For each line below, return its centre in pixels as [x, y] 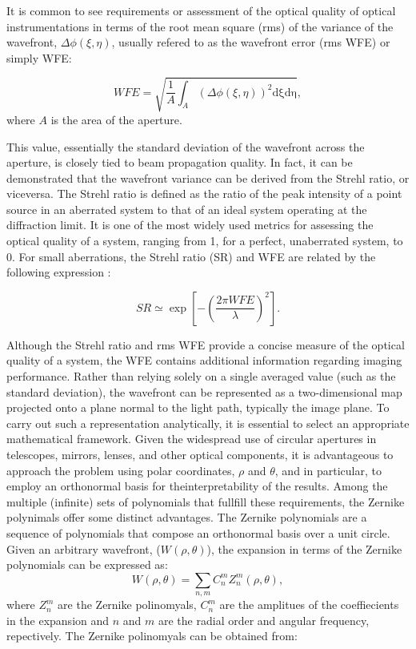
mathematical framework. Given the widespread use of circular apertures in [192, 439]
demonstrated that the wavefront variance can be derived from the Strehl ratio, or [208, 177]
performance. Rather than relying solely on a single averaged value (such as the [201, 376]
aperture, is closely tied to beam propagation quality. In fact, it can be [180, 162]
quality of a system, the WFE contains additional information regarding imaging [204, 360]
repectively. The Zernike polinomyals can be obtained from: [152, 636]
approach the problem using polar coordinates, [121, 470]
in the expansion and [58, 620]
